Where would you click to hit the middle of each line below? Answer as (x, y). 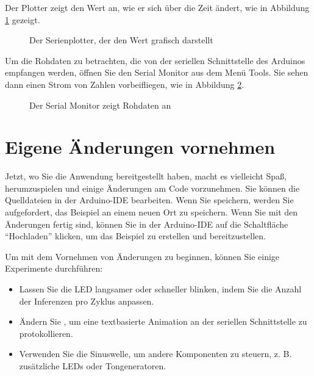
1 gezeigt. (23, 19)
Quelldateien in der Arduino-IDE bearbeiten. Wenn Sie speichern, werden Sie (149, 200)
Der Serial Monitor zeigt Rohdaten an (100, 105)
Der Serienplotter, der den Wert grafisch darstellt (121, 40)
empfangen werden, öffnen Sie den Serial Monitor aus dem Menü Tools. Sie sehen (157, 72)
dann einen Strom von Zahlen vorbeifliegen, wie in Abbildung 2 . (125, 84)
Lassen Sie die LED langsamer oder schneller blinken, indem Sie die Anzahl (160, 289)
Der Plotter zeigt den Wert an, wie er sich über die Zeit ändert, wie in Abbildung (157, 7)
